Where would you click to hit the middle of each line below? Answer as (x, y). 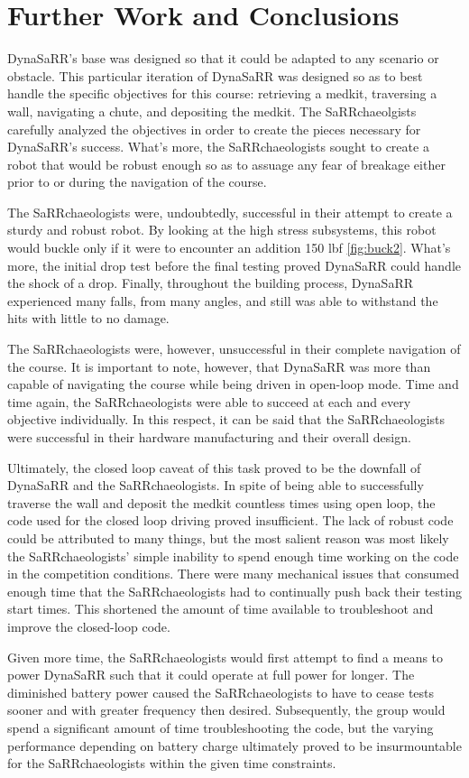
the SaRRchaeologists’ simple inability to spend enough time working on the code (233, 556)
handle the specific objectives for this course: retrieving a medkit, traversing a (222, 93)
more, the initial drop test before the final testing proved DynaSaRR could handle (234, 265)
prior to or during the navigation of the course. (137, 182)
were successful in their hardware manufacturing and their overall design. (209, 437)
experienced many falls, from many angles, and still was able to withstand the (223, 300)
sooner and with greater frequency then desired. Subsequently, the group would (226, 710)
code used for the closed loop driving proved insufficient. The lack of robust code (230, 520)
